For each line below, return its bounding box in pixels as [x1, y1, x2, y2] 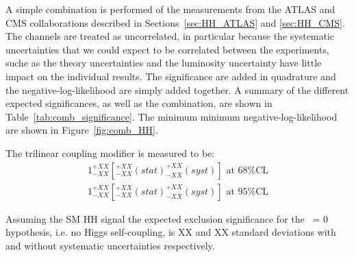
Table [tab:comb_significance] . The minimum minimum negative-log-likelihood [5, 109, 338, 123]
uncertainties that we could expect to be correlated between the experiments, [5, 42, 329, 56]
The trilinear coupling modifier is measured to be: [5, 145, 215, 160]
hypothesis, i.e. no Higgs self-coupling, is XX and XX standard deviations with [5, 225, 336, 239]
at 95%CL [226, 186, 269, 197]
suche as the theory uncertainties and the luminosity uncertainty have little [5, 56, 322, 70]
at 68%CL [226, 165, 269, 175]
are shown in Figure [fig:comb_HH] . [5, 123, 158, 137]
